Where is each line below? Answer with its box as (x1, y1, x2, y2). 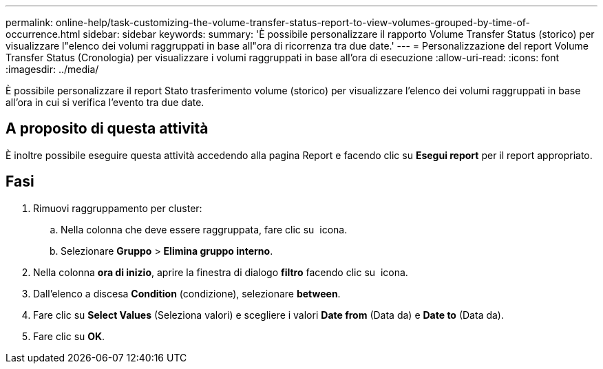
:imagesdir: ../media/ (6, 63, 99, 75)
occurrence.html (6, 28, 81, 40)
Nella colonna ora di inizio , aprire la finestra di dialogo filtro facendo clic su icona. (33, 266, 408, 278)
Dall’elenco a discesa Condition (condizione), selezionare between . (33, 287, 341, 299)
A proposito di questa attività (6, 120, 209, 138)
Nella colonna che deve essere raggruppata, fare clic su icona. (61, 223, 348, 235)
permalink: (6, 17, 54, 28)
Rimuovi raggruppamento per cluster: (33, 202, 202, 214)
